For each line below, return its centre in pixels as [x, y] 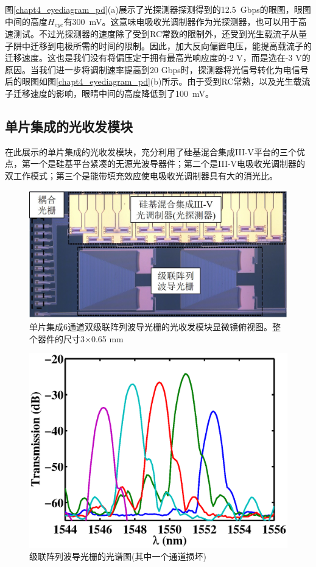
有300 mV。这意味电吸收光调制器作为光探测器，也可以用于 [181, 21]
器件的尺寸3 [61, 338]
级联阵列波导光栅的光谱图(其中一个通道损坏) [118, 556]
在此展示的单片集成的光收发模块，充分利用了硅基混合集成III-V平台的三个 [151, 151]
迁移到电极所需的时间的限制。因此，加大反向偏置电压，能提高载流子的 [171, 45]
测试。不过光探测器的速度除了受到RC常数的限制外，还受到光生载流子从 [156, 34]
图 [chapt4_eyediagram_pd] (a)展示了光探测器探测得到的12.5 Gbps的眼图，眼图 [158, 9]
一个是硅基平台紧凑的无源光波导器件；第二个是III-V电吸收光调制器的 [168, 164]
